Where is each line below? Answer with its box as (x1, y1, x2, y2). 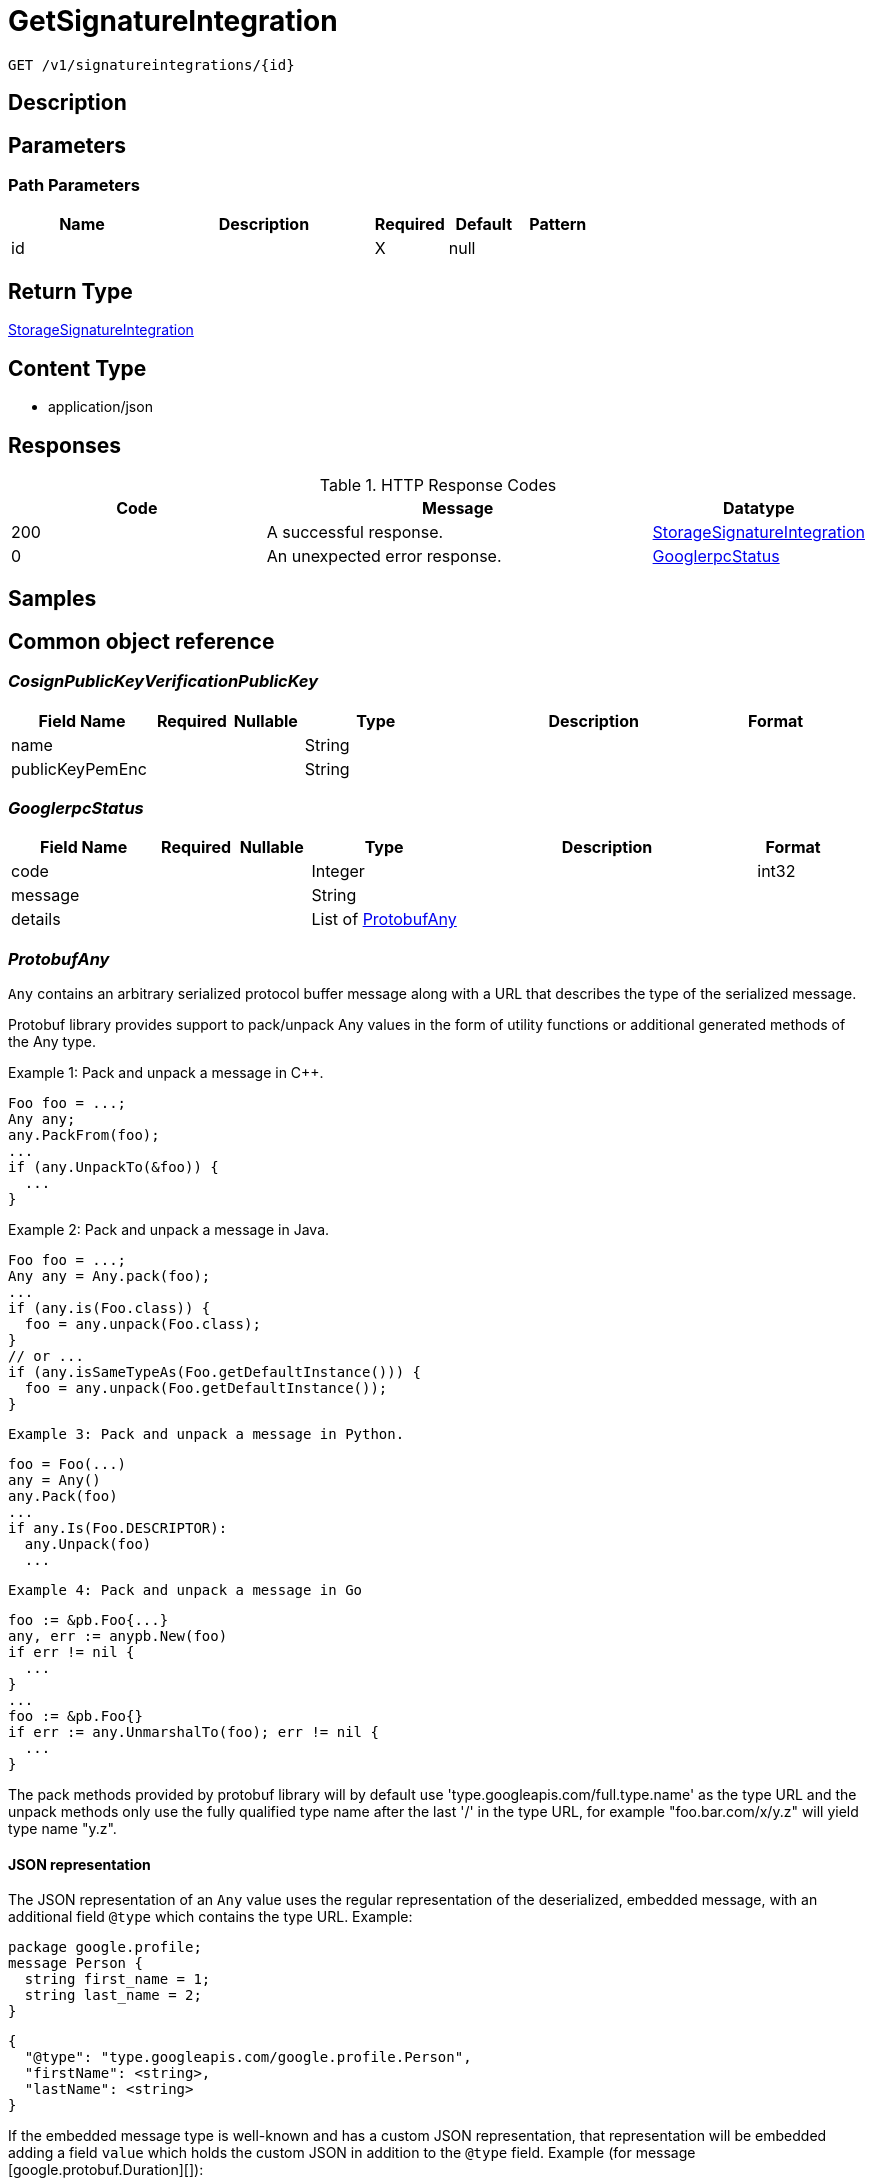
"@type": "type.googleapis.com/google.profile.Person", (24, 2049, 472, 2066)
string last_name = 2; (24, 1987, 202, 2004)
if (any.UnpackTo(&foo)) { (8, 1159, 219, 1176)
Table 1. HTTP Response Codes (319, 474, 557, 495)
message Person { (8, 1955, 143, 1972)
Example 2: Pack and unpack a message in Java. (8, 1221, 330, 1239)
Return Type (8, 278, 133, 304)
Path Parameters (8, 175, 140, 196)
